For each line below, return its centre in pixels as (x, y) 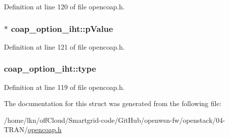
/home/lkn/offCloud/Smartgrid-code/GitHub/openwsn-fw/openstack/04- (114, 120)
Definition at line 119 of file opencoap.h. (64, 87)
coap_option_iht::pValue (62, 28)
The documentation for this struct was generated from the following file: (113, 103)
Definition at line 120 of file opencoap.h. (64, 6)
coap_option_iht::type (50, 69)
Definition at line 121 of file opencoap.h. (64, 46)
